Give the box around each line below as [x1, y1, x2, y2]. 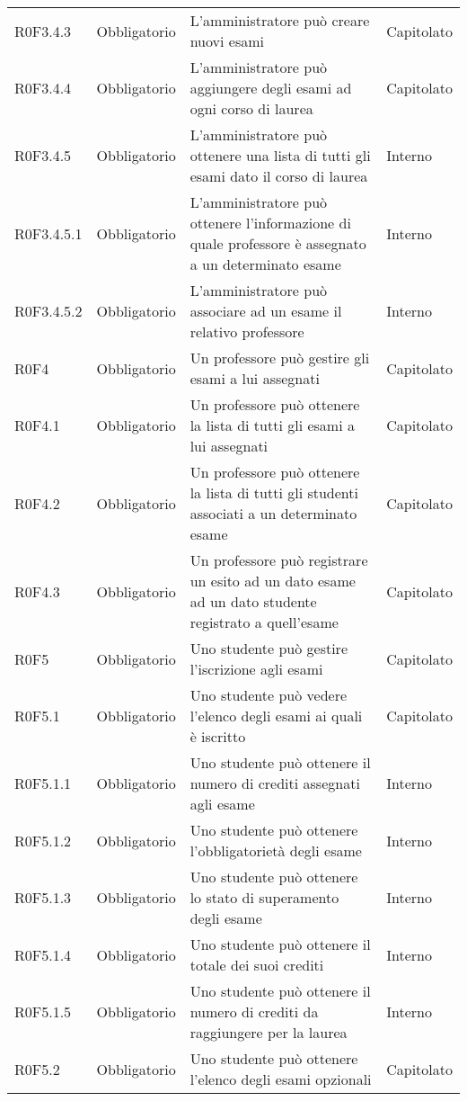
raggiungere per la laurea [189, 1022, 348, 1043]
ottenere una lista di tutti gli [189, 145, 371, 166]
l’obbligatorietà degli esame [189, 840, 362, 861]
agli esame [189, 793, 255, 814]
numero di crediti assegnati [189, 773, 360, 793]
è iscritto [189, 726, 246, 747]
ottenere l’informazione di [189, 212, 351, 233]
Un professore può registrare [189, 550, 368, 570]
